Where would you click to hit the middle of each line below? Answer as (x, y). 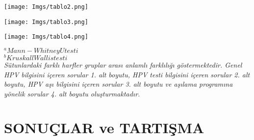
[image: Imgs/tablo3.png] (46, 22)
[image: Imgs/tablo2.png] (46, 7)
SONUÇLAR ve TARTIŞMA (104, 127)
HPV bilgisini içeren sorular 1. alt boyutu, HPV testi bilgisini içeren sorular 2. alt (127, 74)
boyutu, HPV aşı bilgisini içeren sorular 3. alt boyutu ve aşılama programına (118, 84)
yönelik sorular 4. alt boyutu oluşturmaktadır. (72, 93)
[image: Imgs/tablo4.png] (46, 37)
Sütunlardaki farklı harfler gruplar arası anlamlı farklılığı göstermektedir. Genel (123, 65)
